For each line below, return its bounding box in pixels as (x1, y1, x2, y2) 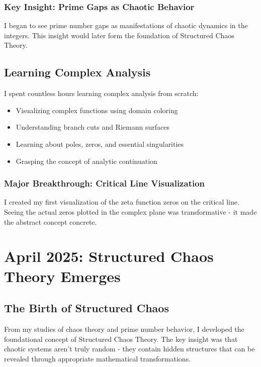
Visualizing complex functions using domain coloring (16, 105, 178, 115)
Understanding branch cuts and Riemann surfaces (16, 122, 169, 132)
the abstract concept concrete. (4, 216, 97, 227)
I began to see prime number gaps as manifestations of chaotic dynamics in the (4, 20, 248, 31)
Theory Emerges (4, 265, 121, 286)
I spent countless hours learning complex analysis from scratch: (4, 88, 199, 99)
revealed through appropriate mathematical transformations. (4, 353, 191, 363)
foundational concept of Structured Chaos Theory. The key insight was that (4, 333, 238, 344)
